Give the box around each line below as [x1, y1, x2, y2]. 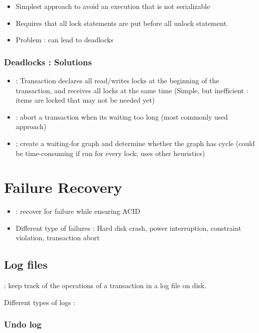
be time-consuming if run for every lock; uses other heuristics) [15, 148, 205, 158]
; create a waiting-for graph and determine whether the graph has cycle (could [15, 138, 255, 148]
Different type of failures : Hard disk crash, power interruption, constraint [15, 222, 242, 233]
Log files [4, 257, 48, 272]
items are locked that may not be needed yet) [15, 95, 155, 105]
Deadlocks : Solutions [4, 55, 92, 68]
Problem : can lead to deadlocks [15, 34, 114, 45]
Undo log [4, 318, 42, 331]
